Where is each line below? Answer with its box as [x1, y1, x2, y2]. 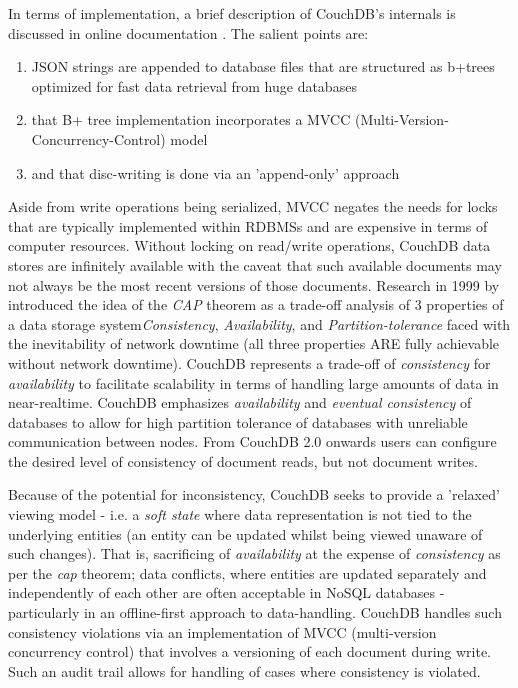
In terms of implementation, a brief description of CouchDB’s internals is [8, 3, 456, 23]
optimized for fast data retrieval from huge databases [31, 75, 357, 96]
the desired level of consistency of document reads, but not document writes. [8, 450, 478, 471]
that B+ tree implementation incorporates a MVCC [31, 109, 351, 130]
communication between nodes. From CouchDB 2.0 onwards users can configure [8, 431, 497, 452]
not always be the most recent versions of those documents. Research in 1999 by [8, 274, 500, 295]
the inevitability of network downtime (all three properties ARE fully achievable [8, 333, 500, 354]
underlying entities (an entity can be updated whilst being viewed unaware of [8, 523, 483, 544]
